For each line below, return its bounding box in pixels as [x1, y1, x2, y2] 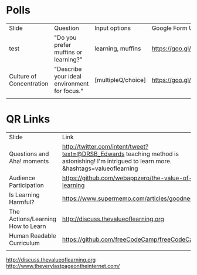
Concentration [9, 80, 49, 88]
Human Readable [9, 232, 57, 240]
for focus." [54, 87, 84, 95]
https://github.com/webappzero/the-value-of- [62, 174, 193, 182]
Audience [9, 174, 36, 182]
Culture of [9, 72, 37, 80]
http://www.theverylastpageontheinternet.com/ [6, 262, 120, 269]
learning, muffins [94, 44, 141, 53]
